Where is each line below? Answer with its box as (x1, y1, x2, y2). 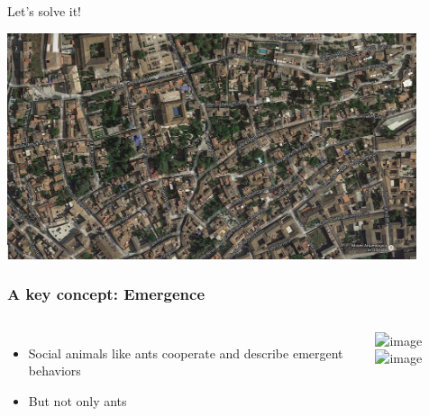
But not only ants (28, 391, 127, 410)
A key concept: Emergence (7, 283, 205, 305)
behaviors (28, 361, 81, 380)
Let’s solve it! (7, 2, 81, 20)
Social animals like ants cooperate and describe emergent (28, 343, 343, 362)
